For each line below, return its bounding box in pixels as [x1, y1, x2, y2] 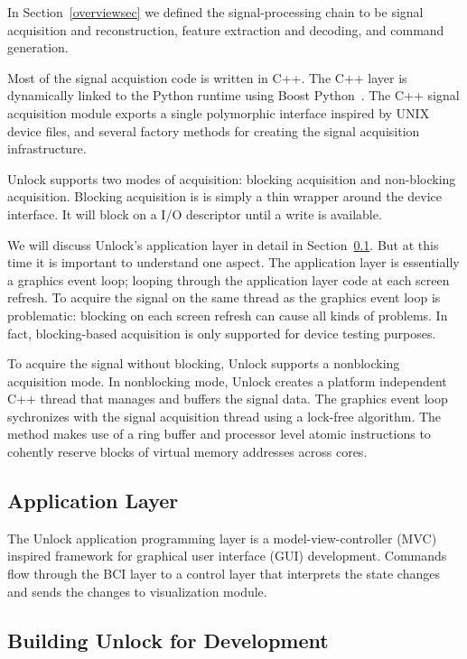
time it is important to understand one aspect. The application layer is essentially [7, 253, 460, 272]
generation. [7, 38, 69, 57]
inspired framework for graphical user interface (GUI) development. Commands [7, 546, 447, 565]
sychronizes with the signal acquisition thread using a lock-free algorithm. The [7, 406, 442, 425]
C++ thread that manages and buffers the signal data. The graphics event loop [7, 389, 448, 408]
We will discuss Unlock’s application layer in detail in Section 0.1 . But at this [7, 235, 439, 254]
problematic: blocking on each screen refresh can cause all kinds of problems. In [7, 305, 448, 324]
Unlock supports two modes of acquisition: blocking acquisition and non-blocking [7, 169, 456, 188]
